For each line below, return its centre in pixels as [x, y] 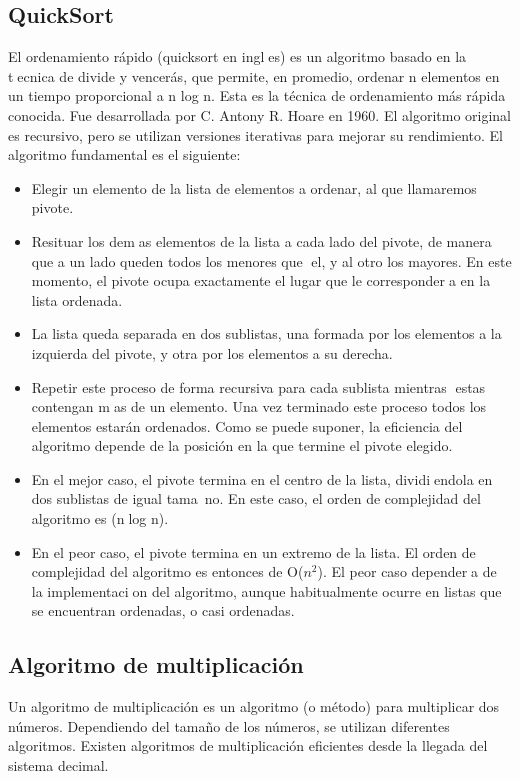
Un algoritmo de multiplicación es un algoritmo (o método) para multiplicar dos [254, 706]
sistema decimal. [58, 765]
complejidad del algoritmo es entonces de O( [167, 571]
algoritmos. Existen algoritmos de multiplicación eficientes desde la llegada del [248, 745]
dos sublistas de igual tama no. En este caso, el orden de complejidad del [256, 498]
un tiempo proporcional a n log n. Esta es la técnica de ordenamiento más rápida [257, 95]
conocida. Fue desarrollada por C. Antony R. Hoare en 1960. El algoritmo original [259, 114]
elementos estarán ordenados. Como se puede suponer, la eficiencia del [247, 425]
